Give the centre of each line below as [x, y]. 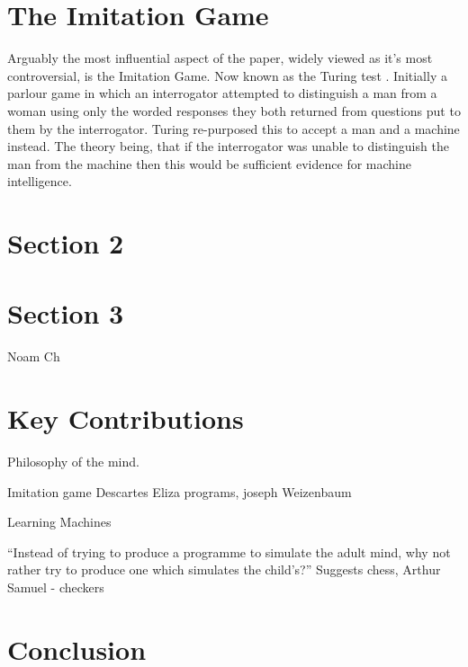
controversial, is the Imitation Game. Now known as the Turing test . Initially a [227, 75]
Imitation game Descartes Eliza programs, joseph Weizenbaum [180, 491]
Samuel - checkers [56, 587]
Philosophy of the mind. [73, 462]
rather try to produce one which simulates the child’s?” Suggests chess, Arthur [224, 569]
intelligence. [40, 181]
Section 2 [66, 243]
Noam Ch [34, 356]
